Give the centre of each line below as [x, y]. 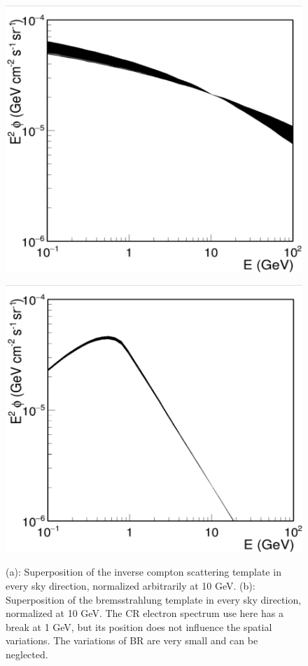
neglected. [27, 654]
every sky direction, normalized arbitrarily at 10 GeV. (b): [131, 585]
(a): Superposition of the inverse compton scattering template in [143, 572]
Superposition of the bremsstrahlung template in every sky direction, [154, 599]
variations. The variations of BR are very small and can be [132, 640]
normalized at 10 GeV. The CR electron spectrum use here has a [145, 613]
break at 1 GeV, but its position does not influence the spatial [139, 626]
